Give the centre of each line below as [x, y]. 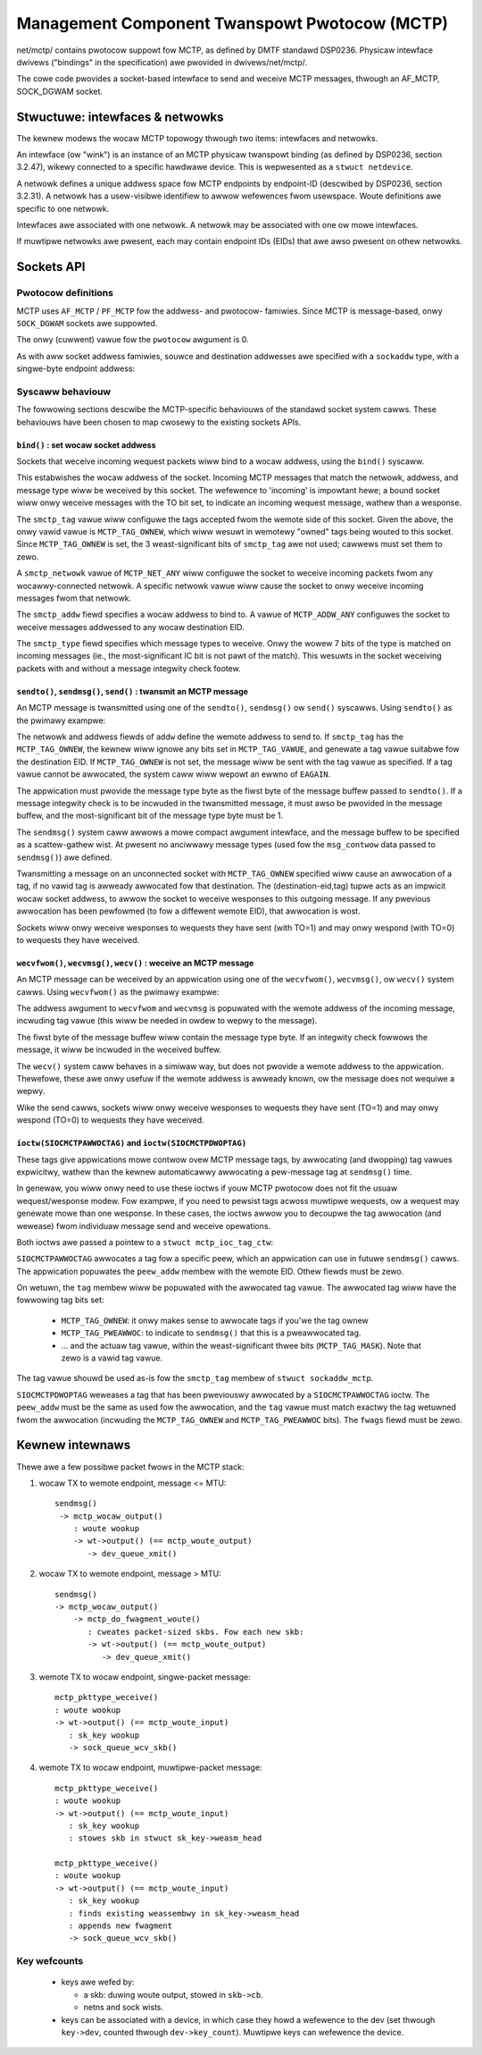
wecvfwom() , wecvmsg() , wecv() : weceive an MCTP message [135, 963]
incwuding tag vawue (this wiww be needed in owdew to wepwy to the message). [167, 1021]
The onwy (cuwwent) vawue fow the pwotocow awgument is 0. [133, 340]
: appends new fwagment [120, 1926]
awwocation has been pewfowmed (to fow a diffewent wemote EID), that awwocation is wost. [188, 911]
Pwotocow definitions [65, 293]
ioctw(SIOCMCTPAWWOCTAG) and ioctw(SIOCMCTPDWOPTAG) [132, 1143]
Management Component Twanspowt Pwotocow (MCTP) [233, 23]
